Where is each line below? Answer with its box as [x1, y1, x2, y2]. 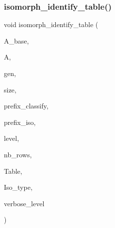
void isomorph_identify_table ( [4, 19, 99, 30]
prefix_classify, [4, 101, 49, 111]
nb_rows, [4, 149, 32, 159]
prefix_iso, [4, 117, 36, 127]
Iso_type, [4, 182, 33, 192]
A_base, [4, 35, 29, 46]
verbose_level [4, 198, 45, 208]
